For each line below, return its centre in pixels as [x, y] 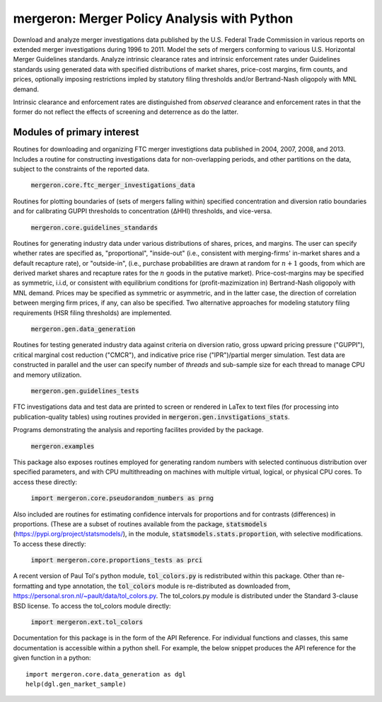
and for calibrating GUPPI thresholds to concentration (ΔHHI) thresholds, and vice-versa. [143, 211]
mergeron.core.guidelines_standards [94, 227]
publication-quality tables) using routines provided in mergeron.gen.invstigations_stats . [151, 417]
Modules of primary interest [76, 132]
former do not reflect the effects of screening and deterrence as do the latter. [126, 112]
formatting [28, 586]
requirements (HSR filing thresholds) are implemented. [92, 312]
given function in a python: [52, 658]
